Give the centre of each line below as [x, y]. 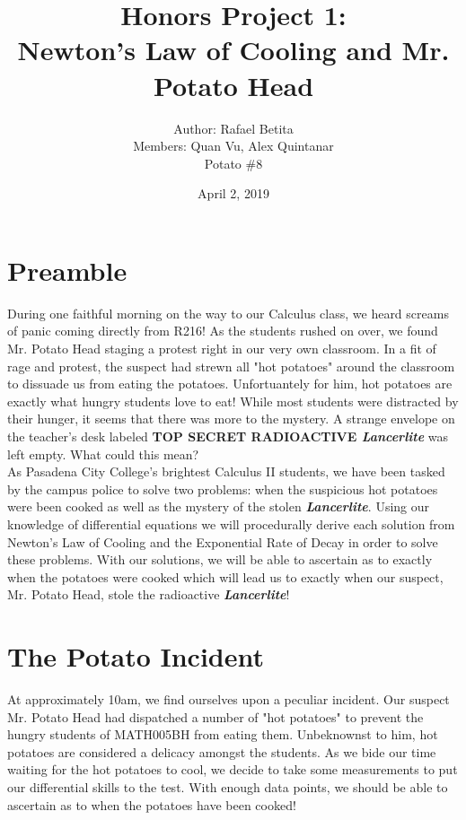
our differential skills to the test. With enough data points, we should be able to [228, 787]
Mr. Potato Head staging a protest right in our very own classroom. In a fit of [222, 348]
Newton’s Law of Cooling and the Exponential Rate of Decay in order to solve [223, 541]
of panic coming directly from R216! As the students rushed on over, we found [223, 331]
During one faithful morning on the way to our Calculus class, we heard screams [228, 313]
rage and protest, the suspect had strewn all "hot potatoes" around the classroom [231, 366]
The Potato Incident [136, 656]
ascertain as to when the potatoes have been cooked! [152, 804]
